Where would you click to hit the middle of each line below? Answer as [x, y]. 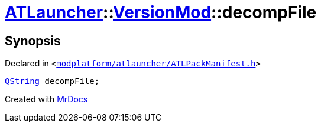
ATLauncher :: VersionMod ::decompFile [161, 12]
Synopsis [33, 41]
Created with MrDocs [46, 99]
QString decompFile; [52, 81]
